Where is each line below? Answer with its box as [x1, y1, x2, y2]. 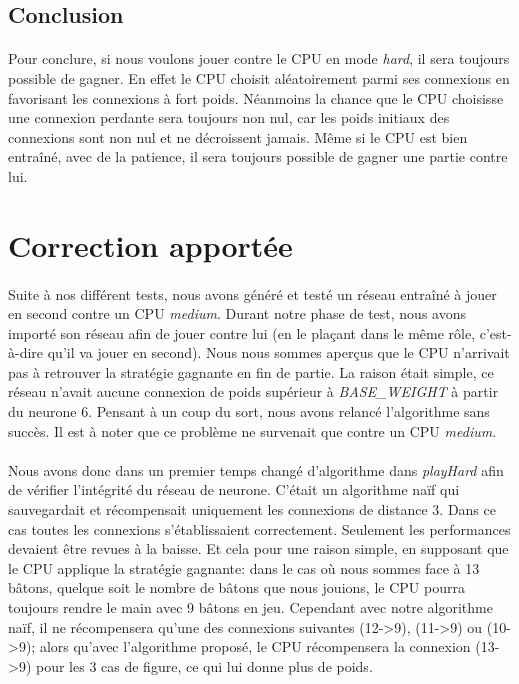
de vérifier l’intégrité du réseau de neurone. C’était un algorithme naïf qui [8, 479, 460, 500]
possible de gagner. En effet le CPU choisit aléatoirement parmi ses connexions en [8, 67, 510, 88]
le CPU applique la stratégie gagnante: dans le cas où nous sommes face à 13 [8, 557, 480, 578]
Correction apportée [8, 224, 293, 265]
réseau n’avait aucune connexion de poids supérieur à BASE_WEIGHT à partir [8, 381, 499, 402]
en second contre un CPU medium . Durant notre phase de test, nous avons [8, 303, 466, 324]
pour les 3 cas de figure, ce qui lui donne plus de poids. [35, 655, 373, 676]
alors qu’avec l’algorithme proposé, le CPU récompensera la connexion [39, 636, 471, 657]
